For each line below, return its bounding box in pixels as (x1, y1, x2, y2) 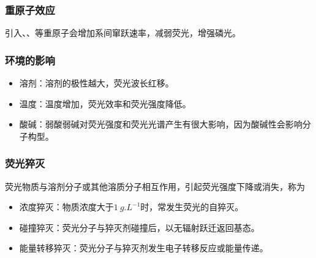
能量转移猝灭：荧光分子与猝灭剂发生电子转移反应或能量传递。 (19, 241, 268, 254)
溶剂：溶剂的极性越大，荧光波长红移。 (19, 77, 174, 89)
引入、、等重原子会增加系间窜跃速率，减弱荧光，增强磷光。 (5, 26, 241, 39)
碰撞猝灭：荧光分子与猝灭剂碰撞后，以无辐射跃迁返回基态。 (19, 221, 260, 233)
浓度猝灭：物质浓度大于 (19, 200, 114, 213)
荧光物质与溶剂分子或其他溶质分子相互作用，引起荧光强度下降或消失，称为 (5, 180, 305, 192)
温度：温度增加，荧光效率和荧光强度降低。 (19, 97, 191, 110)
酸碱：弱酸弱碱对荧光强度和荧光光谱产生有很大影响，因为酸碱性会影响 (19, 118, 303, 131)
